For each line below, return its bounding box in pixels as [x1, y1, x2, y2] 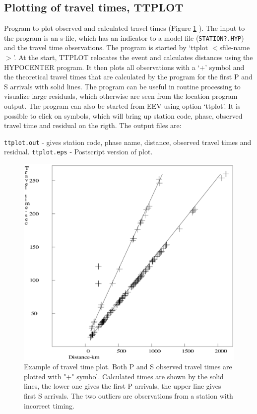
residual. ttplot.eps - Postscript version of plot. [4, 146, 153, 157]
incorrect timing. [24, 400, 74, 411]
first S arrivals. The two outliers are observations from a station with [24, 391, 233, 401]
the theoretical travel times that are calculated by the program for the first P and [4, 71, 253, 82]
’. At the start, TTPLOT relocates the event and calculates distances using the [13, 52, 253, 63]
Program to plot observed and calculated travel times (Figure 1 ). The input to [4, 23, 245, 33]
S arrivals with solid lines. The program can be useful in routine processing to [4, 81, 241, 91]
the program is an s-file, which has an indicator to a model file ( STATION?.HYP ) [4, 32, 244, 43]
